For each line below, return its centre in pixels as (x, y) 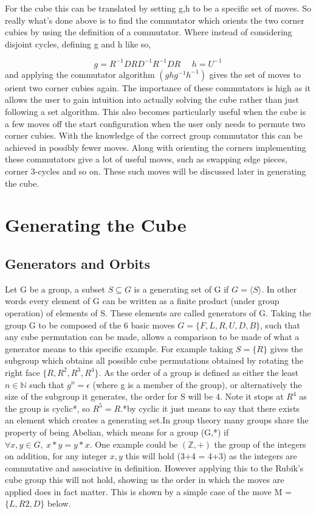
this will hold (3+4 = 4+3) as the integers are (211, 456)
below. (59, 503)
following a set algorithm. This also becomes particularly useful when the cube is (156, 112)
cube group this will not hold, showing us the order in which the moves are (145, 480)
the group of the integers (260, 444)
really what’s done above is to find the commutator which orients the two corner (155, 20)
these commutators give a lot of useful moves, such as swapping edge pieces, (146, 159)
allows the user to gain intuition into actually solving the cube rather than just (152, 99)
